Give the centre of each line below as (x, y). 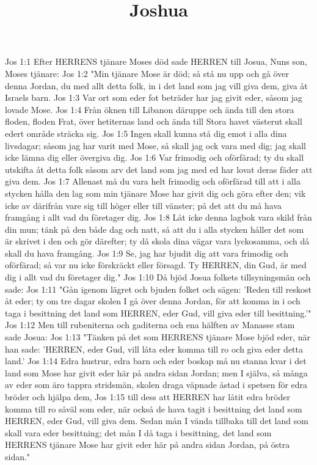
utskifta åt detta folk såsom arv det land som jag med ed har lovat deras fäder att (159, 169)
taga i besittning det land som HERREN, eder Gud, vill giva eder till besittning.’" (158, 313)
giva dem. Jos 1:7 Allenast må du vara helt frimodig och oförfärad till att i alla (153, 181)
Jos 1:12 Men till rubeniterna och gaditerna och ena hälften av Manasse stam (150, 325)
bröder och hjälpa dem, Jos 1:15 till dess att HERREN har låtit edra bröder (148, 397)
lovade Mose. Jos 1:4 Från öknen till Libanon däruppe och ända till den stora (150, 109)
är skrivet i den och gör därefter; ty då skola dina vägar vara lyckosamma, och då (157, 241)
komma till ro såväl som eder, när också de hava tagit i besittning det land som (154, 408)
